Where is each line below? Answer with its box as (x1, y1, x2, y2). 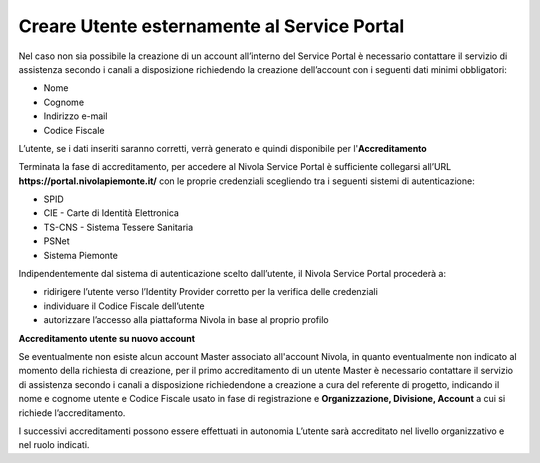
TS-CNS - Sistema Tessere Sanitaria (43, 221, 194, 233)
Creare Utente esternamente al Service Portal (18, 15, 405, 37)
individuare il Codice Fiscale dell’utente (43, 300, 205, 312)
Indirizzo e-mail (43, 110, 108, 122)
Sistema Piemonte (43, 249, 119, 261)
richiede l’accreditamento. (18, 406, 126, 419)
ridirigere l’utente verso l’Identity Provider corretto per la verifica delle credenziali (43, 286, 379, 298)
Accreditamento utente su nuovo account (18, 332, 195, 344)
